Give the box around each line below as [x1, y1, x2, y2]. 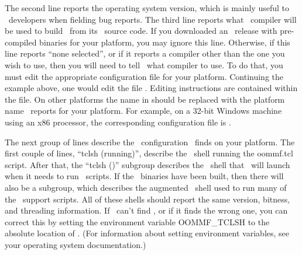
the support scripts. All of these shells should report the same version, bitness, [5, 193, 290, 205]
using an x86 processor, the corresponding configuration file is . [5, 116, 231, 128]
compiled [5, 36, 37, 48]
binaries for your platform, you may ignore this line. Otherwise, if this [39, 36, 290, 48]
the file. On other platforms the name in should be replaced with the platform [5, 93, 285, 105]
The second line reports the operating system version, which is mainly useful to [5, 2, 290, 13]
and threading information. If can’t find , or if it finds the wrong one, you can [5, 204, 288, 216]
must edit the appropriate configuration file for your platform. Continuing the [5, 70, 283, 82]
